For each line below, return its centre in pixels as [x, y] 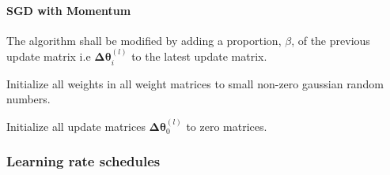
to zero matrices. [227, 126]
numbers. [28, 99]
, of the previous [331, 40]
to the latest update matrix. [199, 56]
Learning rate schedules [83, 161]
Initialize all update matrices [76, 126]
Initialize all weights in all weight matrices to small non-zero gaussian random [195, 83]
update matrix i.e [49, 56]
